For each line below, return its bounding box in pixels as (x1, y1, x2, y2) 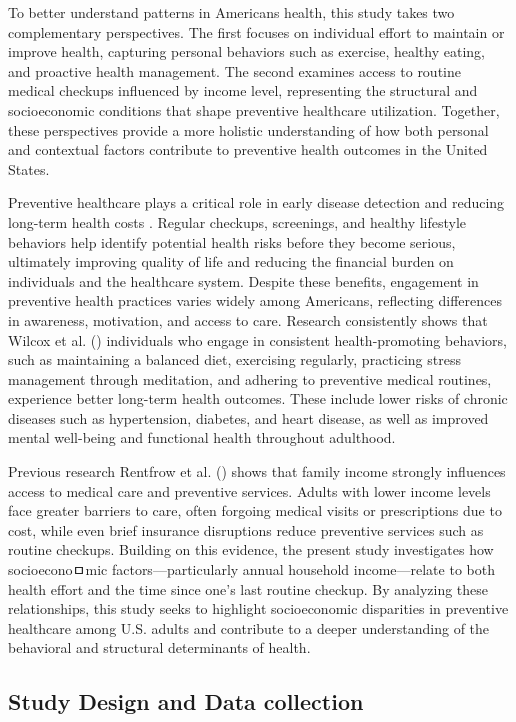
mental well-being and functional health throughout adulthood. (8, 427, 396, 448)
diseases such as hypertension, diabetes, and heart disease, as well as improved (8, 407, 489, 428)
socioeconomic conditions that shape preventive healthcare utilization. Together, (8, 99, 500, 120)
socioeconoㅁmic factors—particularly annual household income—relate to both (8, 559, 495, 580)
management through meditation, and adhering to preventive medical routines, (8, 368, 492, 389)
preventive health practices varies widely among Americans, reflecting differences (8, 290, 502, 311)
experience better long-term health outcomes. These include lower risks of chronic (8, 388, 508, 409)
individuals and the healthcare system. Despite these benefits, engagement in (8, 270, 479, 291)
